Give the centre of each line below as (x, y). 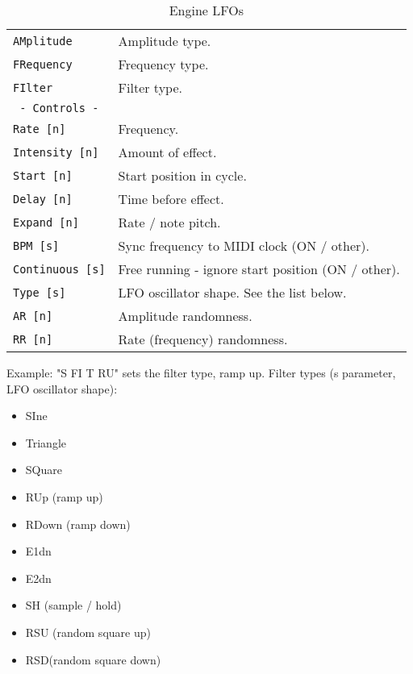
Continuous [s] (59, 269)
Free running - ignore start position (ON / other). (259, 269)
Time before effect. (171, 199)
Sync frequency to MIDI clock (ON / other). (244, 245)
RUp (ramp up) (64, 496)
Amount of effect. (167, 152)
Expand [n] (46, 222)
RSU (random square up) (88, 632)
